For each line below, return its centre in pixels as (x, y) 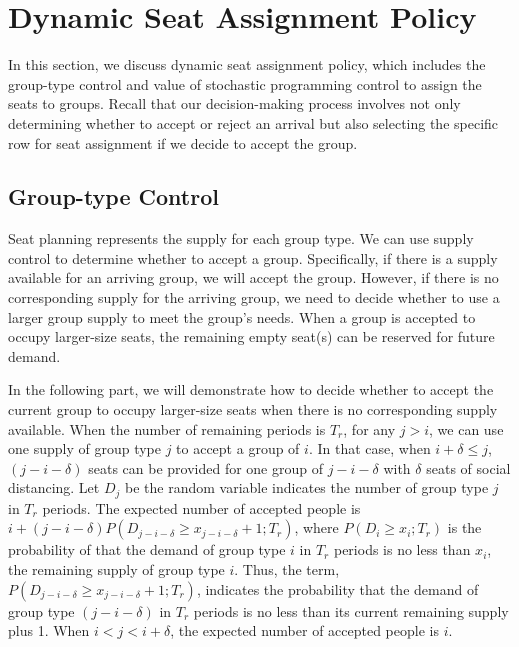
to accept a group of (238, 448)
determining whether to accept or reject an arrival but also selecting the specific (253, 122)
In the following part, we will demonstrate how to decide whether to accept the (251, 389)
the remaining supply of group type (116, 569)
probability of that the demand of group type (147, 549)
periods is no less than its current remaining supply (351, 610)
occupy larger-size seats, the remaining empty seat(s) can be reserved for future (251, 336)
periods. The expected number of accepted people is (201, 507)
